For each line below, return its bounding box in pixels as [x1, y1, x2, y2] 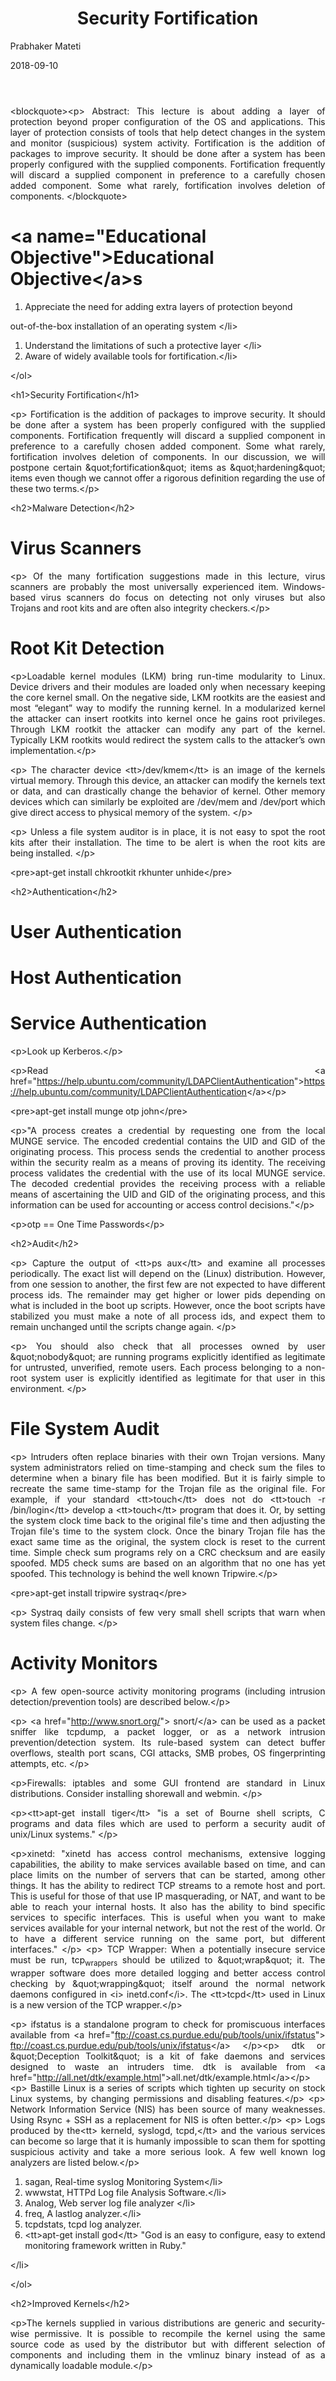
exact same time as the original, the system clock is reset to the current [10, 1536, 326, 1547]
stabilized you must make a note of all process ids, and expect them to [10, 1310, 326, 1322]
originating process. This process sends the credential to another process [10, 1146, 326, 1158]
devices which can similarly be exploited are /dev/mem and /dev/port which [10, 795, 326, 807]
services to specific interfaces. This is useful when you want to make [10, 1911, 326, 1923]
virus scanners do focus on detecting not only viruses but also [40, 591, 326, 603]
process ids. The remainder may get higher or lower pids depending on [10, 1289, 326, 1301]
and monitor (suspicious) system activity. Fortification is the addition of [10, 137, 326, 149]
